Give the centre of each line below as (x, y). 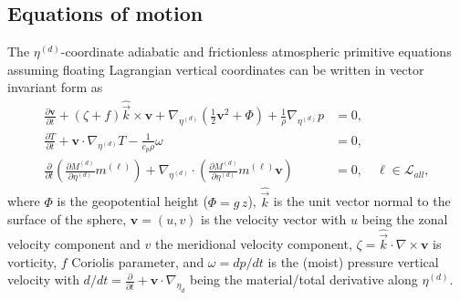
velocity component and (74, 244)
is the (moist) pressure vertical (353, 261)
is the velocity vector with (274, 219)
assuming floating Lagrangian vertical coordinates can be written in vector (216, 69)
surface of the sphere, (67, 219)
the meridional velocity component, (253, 244)
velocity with (43, 279)
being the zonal (405, 219)
